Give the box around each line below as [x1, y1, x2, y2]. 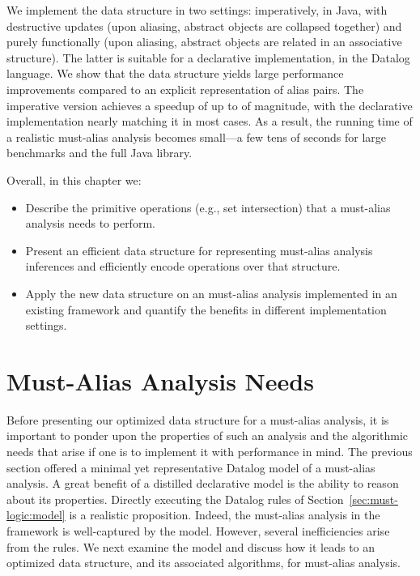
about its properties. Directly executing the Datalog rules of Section [6, 490, 344, 507]
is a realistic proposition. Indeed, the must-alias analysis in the [69, 506, 380, 523]
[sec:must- [349, 490, 398, 507]
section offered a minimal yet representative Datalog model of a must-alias [6, 459, 375, 476]
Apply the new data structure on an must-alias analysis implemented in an [25, 284, 397, 301]
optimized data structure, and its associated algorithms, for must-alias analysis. [6, 554, 401, 571]
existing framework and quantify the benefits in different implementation [25, 301, 387, 318]
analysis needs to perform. [25, 215, 155, 232]
